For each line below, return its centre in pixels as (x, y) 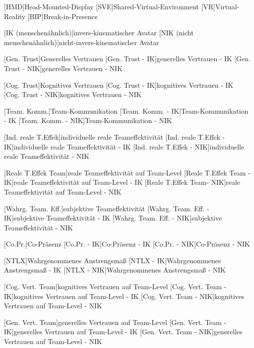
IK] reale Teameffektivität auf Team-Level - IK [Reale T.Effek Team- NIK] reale (122, 182)
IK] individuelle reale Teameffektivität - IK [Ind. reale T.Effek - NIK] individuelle (124, 146)
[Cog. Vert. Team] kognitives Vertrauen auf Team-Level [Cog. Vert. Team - (115, 286)
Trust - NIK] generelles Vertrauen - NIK (63, 68)
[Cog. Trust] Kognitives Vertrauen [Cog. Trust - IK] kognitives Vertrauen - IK (119, 85)
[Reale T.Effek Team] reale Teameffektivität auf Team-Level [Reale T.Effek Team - (127, 172)
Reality (15, 16)
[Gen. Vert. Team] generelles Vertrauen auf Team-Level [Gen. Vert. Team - (115, 322)
